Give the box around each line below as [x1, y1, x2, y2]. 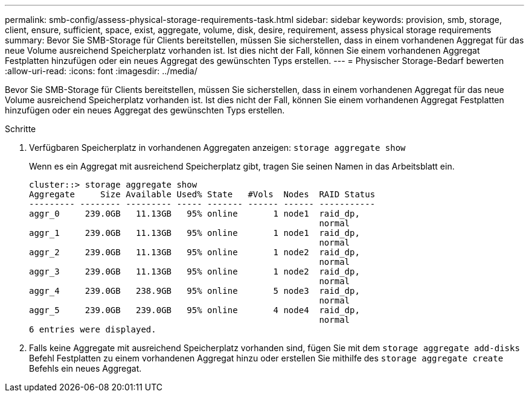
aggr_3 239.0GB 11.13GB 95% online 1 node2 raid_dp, [29, 267, 360, 276]
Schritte [5, 124, 36, 134]
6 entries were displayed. [29, 325, 156, 334]
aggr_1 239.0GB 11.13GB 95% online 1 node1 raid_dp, [29, 228, 360, 238]
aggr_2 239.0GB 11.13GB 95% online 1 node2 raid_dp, [29, 247, 360, 257]
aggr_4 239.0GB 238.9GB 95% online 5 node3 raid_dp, [29, 286, 360, 296]
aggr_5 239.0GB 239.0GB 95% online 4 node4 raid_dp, [29, 305, 360, 315]
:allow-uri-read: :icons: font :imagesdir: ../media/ [5, 66, 197, 76]
